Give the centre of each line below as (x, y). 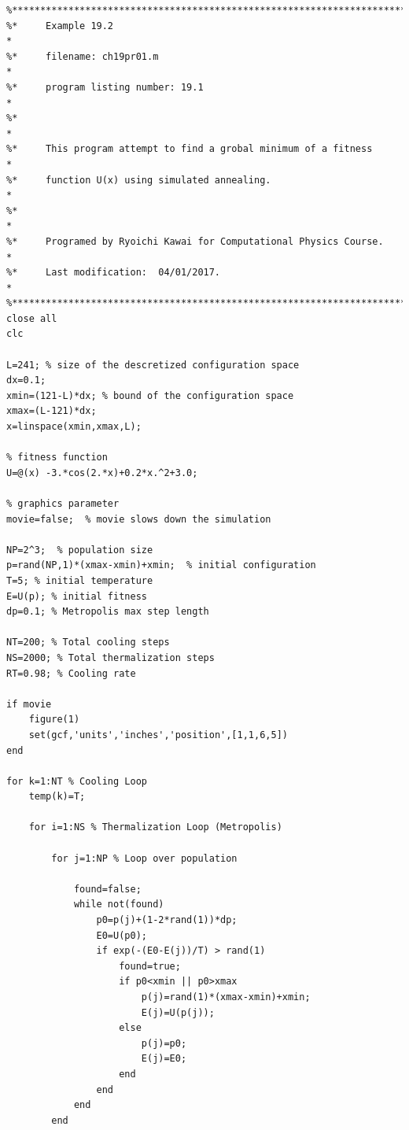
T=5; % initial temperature (80, 580)
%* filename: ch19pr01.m (83, 56)
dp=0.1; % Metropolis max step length (108, 612)
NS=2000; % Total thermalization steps (111, 657)
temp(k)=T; (57, 797)
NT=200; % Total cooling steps (88, 643)
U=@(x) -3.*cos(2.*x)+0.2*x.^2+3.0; (102, 473)
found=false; (107, 889)
